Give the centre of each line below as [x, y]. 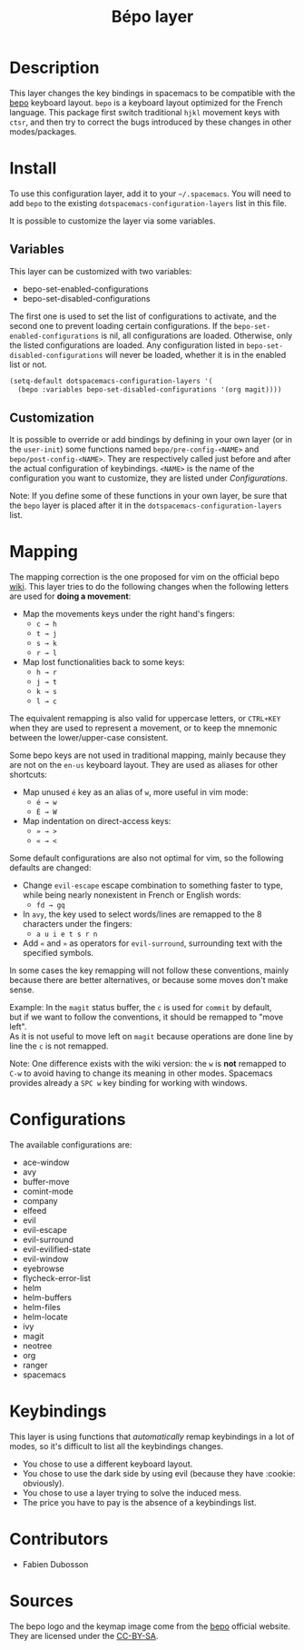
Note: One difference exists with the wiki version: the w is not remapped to [148, 1064]
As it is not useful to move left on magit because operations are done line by [151, 1037]
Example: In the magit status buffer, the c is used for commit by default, [141, 1008]
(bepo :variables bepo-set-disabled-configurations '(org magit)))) [150, 389]
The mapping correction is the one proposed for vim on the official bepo [144, 577]
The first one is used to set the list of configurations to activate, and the [143, 316]
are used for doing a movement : [70, 596]
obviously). [44, 1484]
